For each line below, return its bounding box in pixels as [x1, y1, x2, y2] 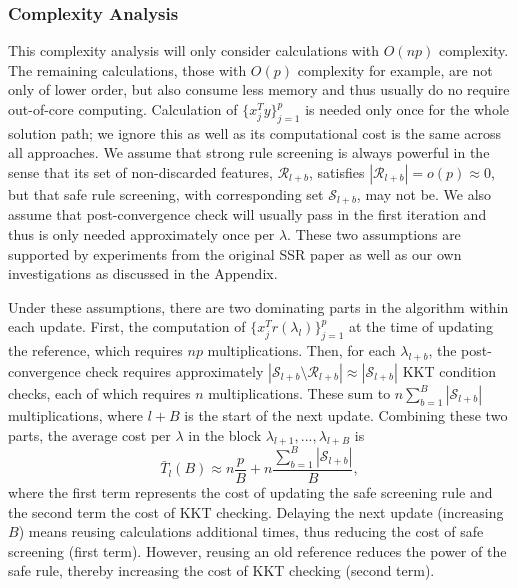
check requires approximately [85, 361, 264, 381]
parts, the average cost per [8, 424, 171, 445]
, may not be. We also [356, 183, 492, 204]
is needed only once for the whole [305, 99, 510, 119]
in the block [188, 424, 262, 445]
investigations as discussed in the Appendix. [8, 263, 278, 284]
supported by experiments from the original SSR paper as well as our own [8, 243, 462, 264]
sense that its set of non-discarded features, [8, 161, 273, 182]
